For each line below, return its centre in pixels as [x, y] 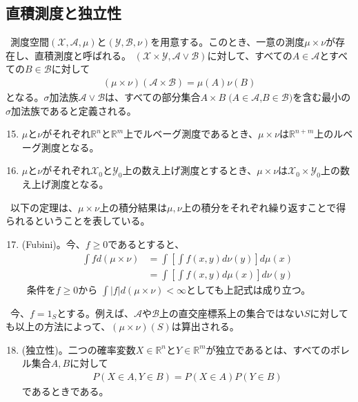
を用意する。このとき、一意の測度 [228, 42]
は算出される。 [205, 326]
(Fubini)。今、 [53, 243]
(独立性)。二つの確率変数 [79, 349]
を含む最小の [322, 97]
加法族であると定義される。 [74, 110]
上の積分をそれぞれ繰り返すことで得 [264, 207]
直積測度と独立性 [63, 13]
